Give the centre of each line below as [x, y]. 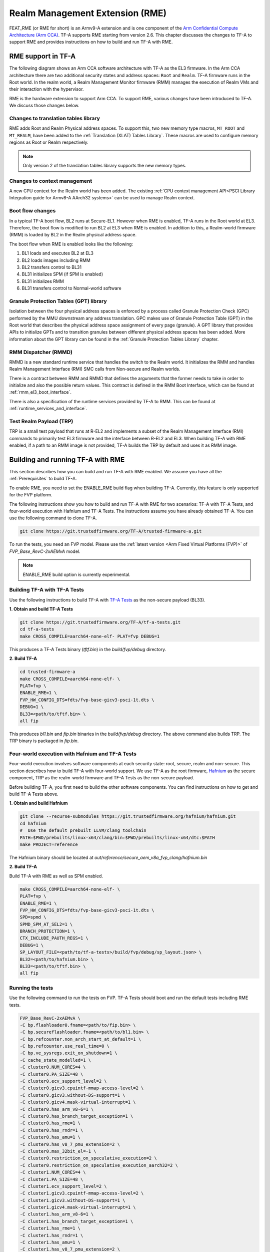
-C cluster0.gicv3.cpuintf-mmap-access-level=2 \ [82, 1088]
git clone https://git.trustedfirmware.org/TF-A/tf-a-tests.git [100, 622]
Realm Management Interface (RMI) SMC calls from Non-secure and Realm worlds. [95, 369]
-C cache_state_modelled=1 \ [55, 1060]
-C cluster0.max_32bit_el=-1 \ [58, 1151]
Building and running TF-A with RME [67, 460]
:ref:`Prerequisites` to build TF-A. [43, 479]
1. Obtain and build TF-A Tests [41, 609]
